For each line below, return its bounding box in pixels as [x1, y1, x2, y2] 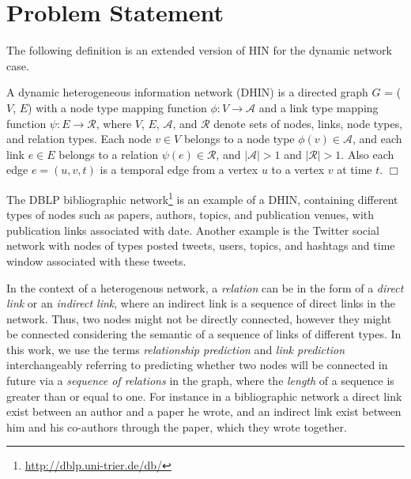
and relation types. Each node [6, 130, 152, 147]
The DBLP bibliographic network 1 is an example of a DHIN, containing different [6, 188, 398, 207]
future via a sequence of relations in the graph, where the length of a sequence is [6, 372, 394, 389]
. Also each [341, 145, 394, 162]
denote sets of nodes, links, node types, [213, 115, 403, 131]
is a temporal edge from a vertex [100, 161, 258, 178]
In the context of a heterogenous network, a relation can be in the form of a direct [6, 279, 404, 296]
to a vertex [271, 161, 325, 178]
